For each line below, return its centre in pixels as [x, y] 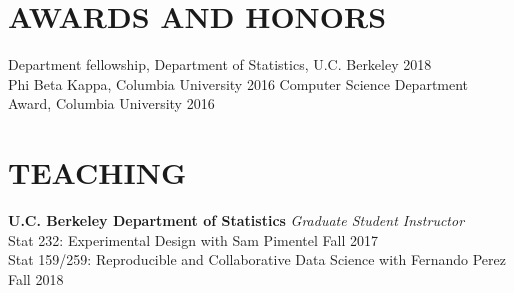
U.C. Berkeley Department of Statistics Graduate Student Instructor [236, 220]
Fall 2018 [36, 278]
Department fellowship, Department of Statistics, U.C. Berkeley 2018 [220, 64]
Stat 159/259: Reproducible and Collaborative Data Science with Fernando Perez [257, 259]
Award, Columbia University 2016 [111, 103]
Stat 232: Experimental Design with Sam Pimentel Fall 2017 [193, 239]
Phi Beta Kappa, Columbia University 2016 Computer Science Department [238, 83]
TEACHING [97, 172]
